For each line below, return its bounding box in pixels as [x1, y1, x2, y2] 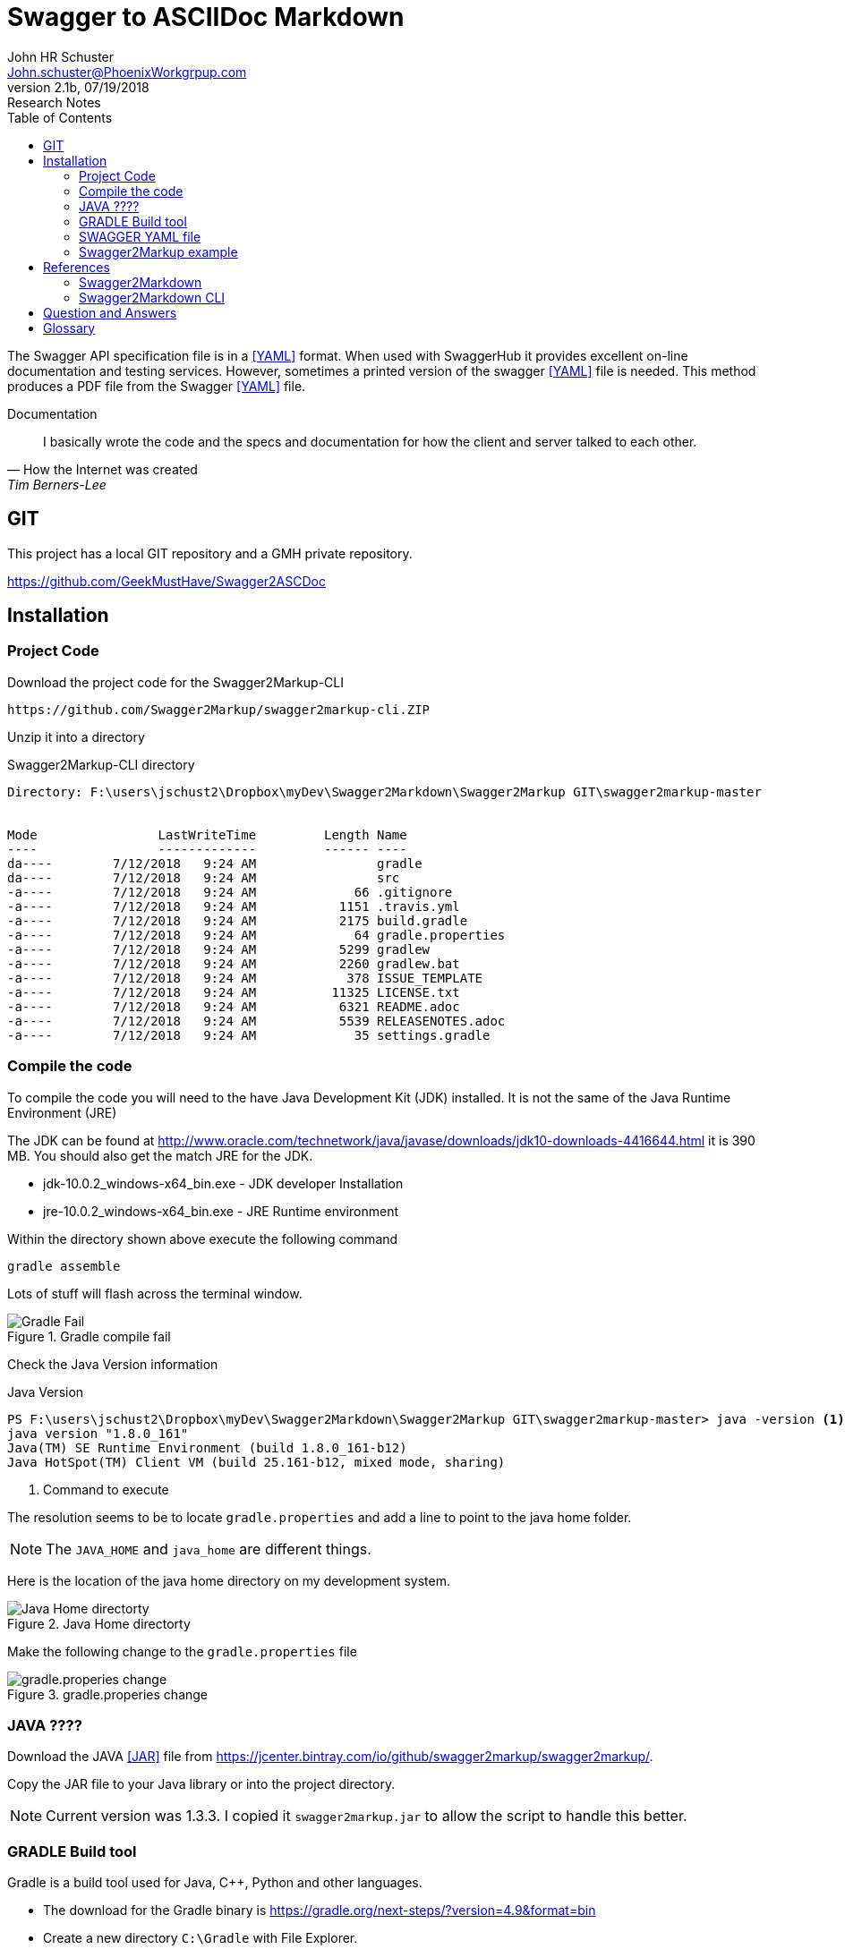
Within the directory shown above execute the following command [7, 1230, 398, 1247]
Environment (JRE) [7, 1104, 117, 1120]
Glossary [43, 319, 96, 336]
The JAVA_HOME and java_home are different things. [46, 1539, 371, 1558]
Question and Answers [43, 304, 177, 320]
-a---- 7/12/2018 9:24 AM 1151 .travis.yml [7, 898, 460, 914]
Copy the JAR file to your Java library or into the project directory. [7, 1776, 396, 1792]
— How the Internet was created [7, 461, 198, 477]
